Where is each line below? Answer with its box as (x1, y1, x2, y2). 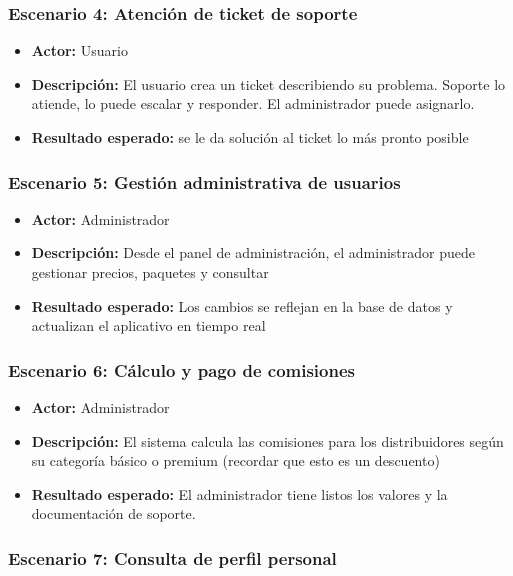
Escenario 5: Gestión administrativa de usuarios (8, 169, 401, 194)
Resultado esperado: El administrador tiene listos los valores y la (31, 483, 448, 504)
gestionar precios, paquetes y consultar (31, 262, 269, 282)
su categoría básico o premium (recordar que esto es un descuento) (31, 450, 440, 471)
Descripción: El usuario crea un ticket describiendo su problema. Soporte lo (31, 73, 506, 94)
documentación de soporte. (31, 503, 196, 524)
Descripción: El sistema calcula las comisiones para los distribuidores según (31, 430, 504, 451)
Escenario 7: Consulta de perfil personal (8, 545, 337, 570)
